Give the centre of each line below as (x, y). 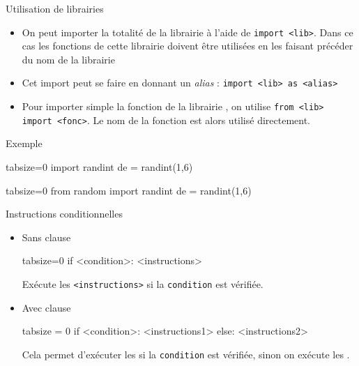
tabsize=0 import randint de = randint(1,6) (99, 167)
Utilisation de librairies (55, 8)
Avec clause (46, 307)
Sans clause (46, 237)
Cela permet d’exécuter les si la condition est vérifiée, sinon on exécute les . (186, 354)
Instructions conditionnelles (64, 214)
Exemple (24, 143)
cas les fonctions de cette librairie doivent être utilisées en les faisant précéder (188, 46)
